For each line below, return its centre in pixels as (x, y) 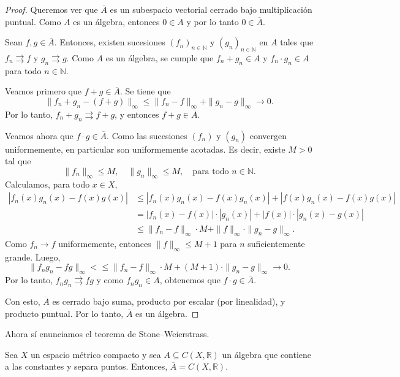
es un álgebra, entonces (116, 21)
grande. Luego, (33, 257)
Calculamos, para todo (47, 184)
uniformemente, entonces (105, 244)
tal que (18, 161)
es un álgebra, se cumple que (160, 57)
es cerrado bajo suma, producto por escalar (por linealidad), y (169, 301)
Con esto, (23, 301)
